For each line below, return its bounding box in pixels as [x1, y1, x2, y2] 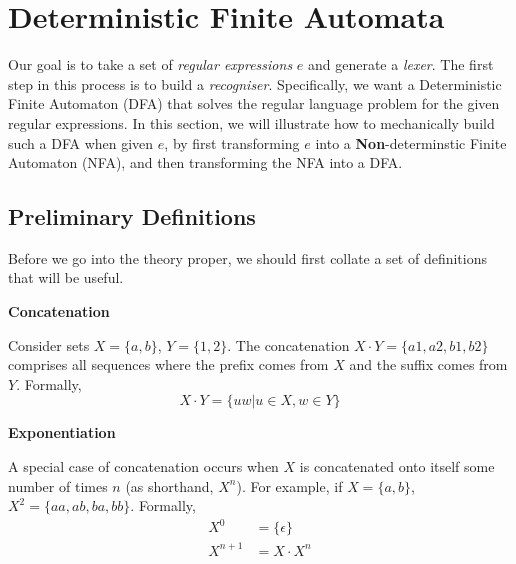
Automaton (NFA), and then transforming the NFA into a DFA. [8, 152, 403, 173]
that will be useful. [8, 267, 124, 288]
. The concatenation [227, 334, 350, 355]
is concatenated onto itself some [299, 456, 495, 477]
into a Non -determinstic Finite [315, 132, 507, 153]
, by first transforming [164, 132, 300, 153]
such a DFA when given [8, 132, 154, 153]
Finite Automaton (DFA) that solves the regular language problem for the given [8, 93, 500, 114]
